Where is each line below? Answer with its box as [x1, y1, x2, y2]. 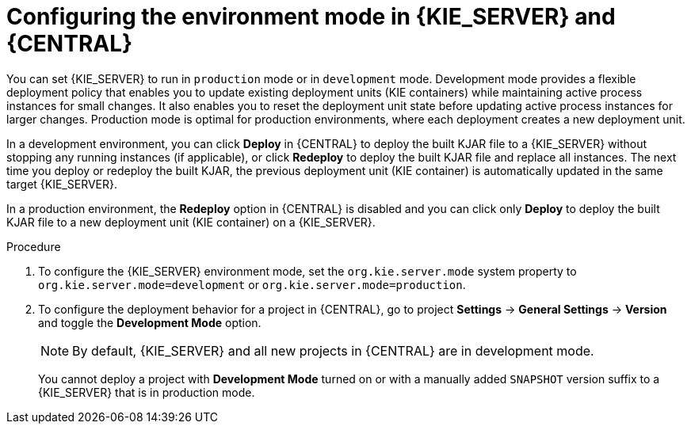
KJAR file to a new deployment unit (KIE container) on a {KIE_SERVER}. [6, 215, 376, 229]
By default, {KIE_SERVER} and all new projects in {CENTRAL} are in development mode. [72, 342, 594, 359]
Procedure [6, 239, 61, 253]
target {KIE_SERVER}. [6, 177, 118, 191]
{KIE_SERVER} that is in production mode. [38, 385, 255, 399]
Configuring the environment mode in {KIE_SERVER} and [6, 3, 616, 30]
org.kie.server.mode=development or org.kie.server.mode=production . [38, 277, 466, 291]
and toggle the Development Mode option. [38, 315, 262, 329]
